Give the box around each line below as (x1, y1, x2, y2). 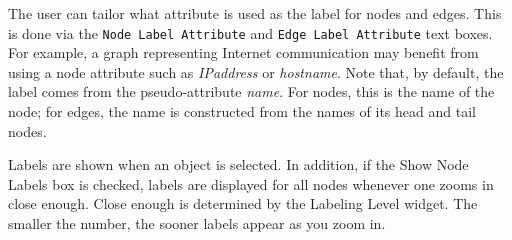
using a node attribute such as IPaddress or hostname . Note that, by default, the (8, 61, 504, 82)
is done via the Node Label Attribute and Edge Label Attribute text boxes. (8, 22, 493, 43)
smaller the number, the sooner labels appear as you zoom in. (8, 213, 386, 233)
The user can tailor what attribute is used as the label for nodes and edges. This (8, 3, 502, 23)
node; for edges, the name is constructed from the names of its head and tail (8, 101, 476, 122)
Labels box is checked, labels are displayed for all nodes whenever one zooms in (8, 173, 494, 194)
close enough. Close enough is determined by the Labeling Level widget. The (8, 193, 478, 214)
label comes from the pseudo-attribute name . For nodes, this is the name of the (8, 81, 495, 102)
